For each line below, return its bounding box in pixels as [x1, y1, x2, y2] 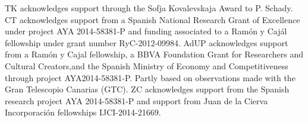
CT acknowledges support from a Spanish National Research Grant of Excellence [5, 13, 300, 25]
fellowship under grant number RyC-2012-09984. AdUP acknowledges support [5, 36, 288, 49]
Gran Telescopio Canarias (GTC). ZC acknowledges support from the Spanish [5, 83, 290, 95]
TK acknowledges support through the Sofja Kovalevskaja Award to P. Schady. [5, 2, 293, 14]
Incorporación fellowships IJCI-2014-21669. [5, 106, 161, 118]
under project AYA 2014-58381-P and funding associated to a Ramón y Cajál [5, 25, 287, 37]
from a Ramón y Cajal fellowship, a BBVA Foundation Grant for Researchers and [5, 48, 304, 60]
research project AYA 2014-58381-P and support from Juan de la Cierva [5, 94, 268, 107]
